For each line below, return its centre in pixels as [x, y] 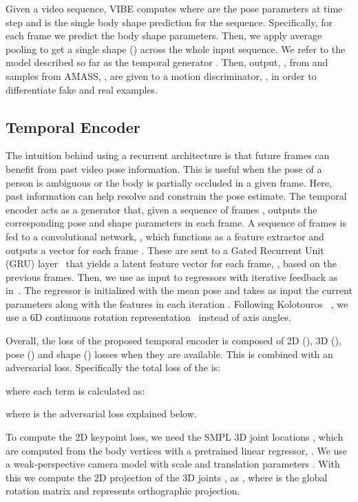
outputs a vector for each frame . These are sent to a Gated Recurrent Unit [165, 250]
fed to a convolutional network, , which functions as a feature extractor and [165, 236]
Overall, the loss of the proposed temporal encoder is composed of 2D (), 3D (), [173, 341]
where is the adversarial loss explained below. [101, 414]
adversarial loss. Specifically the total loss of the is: [113, 367]
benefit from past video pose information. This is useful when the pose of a [164, 168]
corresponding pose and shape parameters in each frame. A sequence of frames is [176, 223]
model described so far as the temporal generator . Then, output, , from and [167, 62]
